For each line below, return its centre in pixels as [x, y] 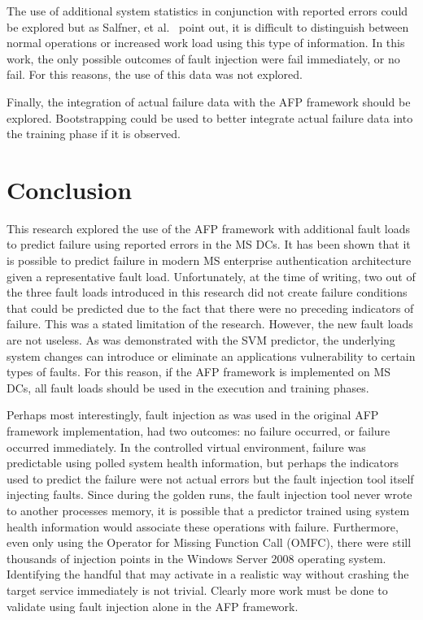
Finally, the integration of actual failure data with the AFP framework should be [209, 101]
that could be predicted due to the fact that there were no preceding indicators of [210, 308]
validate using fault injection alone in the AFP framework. [153, 606]
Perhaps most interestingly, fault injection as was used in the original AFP [193, 415]
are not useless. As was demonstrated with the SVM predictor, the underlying [201, 340]
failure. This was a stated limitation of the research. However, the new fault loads [210, 324]
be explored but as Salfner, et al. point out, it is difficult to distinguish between [208, 26]
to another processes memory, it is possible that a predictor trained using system [208, 510]
